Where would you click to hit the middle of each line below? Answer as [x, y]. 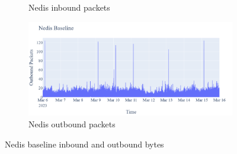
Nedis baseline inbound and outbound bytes [84, 144]
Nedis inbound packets [69, 7]
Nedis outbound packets [72, 124]
